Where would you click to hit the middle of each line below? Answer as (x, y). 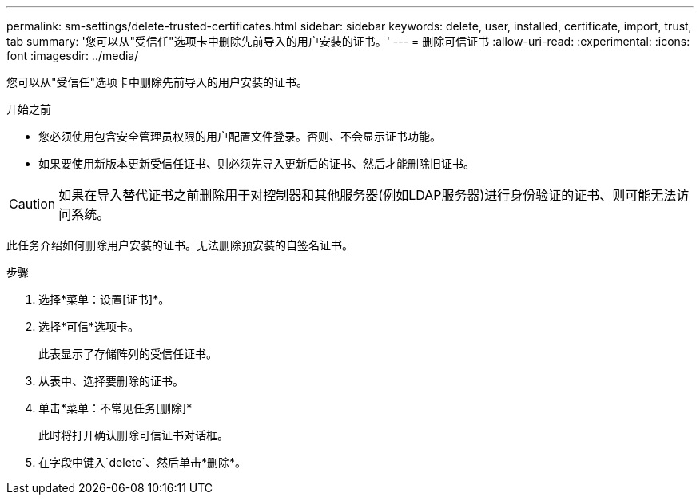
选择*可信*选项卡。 (89, 326)
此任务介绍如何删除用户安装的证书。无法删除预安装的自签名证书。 (180, 245)
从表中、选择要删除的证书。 (111, 381)
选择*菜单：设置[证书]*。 (104, 299)
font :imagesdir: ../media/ (73, 56)
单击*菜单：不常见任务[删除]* (115, 408)
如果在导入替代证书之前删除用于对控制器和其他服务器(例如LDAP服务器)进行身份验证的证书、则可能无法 (368, 195)
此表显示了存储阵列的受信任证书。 (128, 354)
